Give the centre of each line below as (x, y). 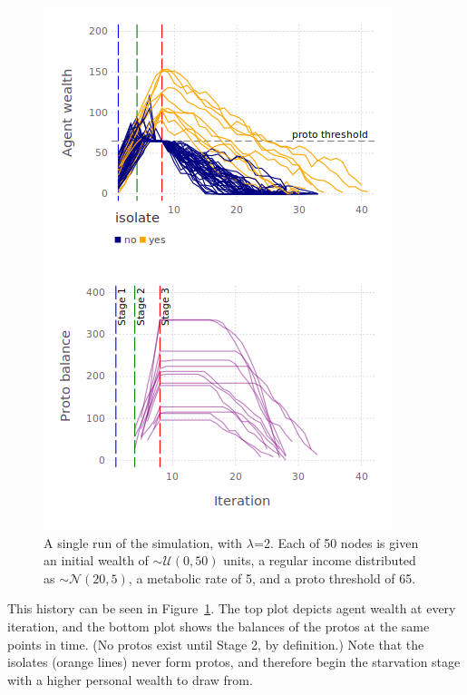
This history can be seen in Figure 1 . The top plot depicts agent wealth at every (232, 608)
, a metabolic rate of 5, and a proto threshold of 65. (272, 578)
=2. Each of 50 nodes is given (336, 542)
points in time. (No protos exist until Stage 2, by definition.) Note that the (216, 644)
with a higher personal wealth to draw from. (130, 679)
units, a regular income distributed (320, 560)
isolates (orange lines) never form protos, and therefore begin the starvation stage (234, 662)
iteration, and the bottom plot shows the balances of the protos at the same (219, 626)
